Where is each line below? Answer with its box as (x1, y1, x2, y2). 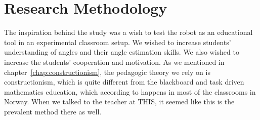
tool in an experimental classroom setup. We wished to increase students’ (4, 36, 231, 47)
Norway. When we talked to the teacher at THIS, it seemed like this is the (4, 96, 235, 107)
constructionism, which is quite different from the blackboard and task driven (4, 76, 244, 87)
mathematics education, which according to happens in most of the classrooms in (4, 86, 256, 97)
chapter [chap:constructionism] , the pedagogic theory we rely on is (4, 66, 210, 77)
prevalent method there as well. (4, 106, 102, 116)
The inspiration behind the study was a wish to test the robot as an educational (4, 27, 253, 37)
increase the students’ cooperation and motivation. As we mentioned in (4, 56, 225, 67)
